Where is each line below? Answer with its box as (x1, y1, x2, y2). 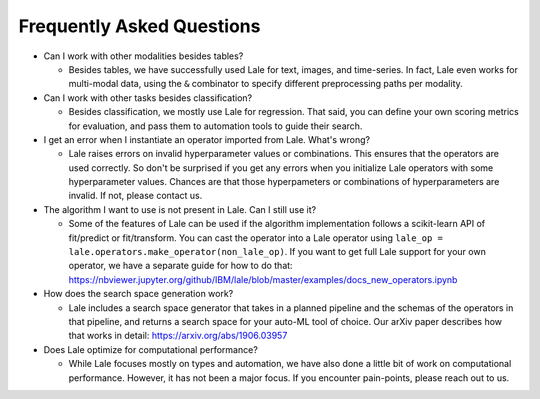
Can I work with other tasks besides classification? (43, 91, 253, 104)
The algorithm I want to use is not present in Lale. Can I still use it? (43, 203, 317, 215)
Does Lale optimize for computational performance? (43, 343, 259, 355)
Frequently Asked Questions (18, 15, 261, 37)
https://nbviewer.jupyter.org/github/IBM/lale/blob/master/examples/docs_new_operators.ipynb (68, 273, 458, 285)
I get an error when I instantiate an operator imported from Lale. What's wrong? (43, 133, 370, 145)
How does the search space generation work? (43, 288, 234, 300)
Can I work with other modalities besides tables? (43, 50, 244, 62)
